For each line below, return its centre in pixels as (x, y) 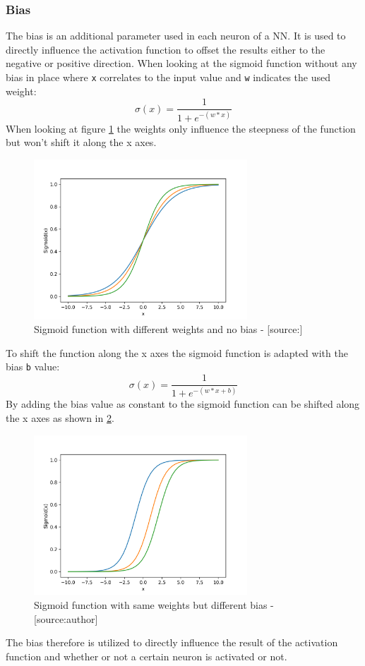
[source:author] (66, 618)
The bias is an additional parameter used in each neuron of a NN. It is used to (176, 36)
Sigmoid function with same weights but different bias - (154, 605)
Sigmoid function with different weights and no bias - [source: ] (168, 329)
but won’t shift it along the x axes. (81, 142)
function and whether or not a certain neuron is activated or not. (146, 656)
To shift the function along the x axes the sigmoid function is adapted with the (177, 352)
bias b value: (33, 367)
